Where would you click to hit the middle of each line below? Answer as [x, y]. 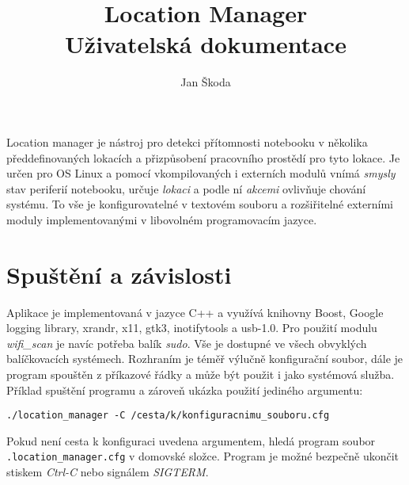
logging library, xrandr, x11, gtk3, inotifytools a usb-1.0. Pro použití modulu [192, 328]
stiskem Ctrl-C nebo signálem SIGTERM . [108, 472]
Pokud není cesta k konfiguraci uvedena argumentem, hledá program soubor [191, 440]
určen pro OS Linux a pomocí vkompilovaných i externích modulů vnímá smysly [201, 173]
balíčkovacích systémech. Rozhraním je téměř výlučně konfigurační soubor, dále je [205, 359]
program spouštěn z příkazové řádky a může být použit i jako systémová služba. [201, 374]
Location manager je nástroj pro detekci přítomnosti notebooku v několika [187, 141]
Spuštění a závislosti [119, 274]
